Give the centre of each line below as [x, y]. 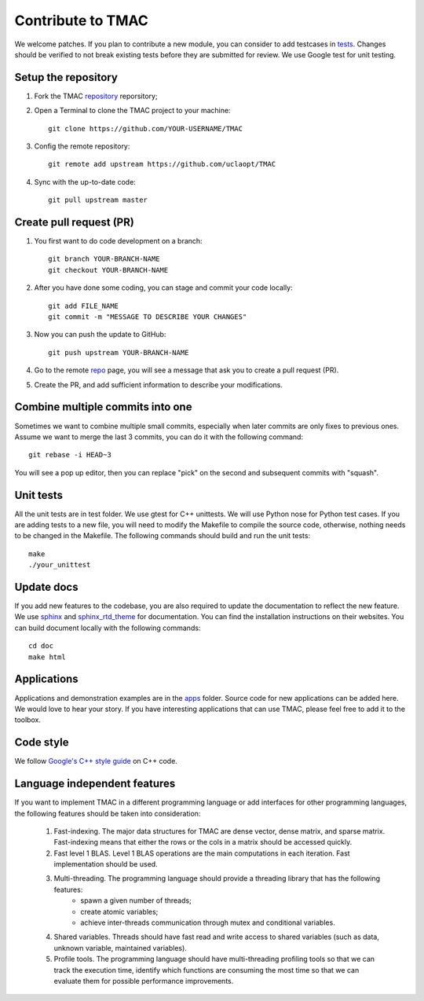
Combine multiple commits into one [103, 407]
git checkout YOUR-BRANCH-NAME [108, 270]
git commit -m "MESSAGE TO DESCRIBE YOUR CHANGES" [148, 317]
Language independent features [95, 784]
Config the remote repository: [82, 146]
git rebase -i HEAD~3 [70, 455]
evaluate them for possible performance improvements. [144, 981]
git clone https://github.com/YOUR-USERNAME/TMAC [146, 128]
